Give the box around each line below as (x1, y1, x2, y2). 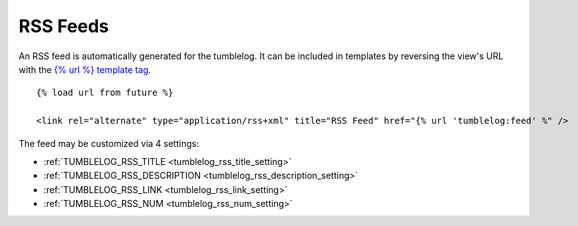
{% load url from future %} (36, 87, 174, 99)
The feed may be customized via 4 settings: (18, 137, 200, 149)
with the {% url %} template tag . (18, 63, 152, 75)
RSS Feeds (18, 15, 110, 37)
